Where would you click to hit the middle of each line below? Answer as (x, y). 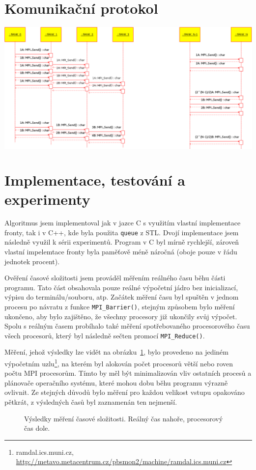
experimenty (47, 199)
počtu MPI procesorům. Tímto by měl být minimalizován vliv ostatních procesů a (128, 373)
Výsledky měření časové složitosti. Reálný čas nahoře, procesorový (124, 418)
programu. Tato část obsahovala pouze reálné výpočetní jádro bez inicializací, (121, 287)
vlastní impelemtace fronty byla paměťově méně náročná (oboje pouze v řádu (121, 251)
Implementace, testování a (95, 180)
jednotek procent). (32, 261)
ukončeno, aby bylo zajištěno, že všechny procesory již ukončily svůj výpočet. (121, 316)
